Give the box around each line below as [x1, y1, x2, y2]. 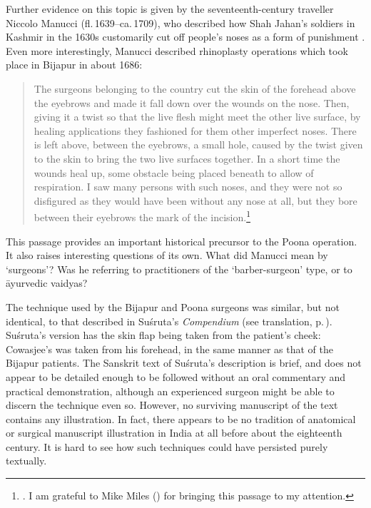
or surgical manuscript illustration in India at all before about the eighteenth [6, 425, 342, 440]
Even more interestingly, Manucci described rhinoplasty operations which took [6, 43, 348, 58]
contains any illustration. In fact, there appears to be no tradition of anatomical [6, 411, 356, 426]
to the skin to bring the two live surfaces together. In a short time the [34, 151, 340, 166]
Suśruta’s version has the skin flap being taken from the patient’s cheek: [6, 327, 321, 342]
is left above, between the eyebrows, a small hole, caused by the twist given [34, 137, 363, 152]
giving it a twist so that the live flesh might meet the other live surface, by [34, 109, 361, 124]
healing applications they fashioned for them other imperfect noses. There [34, 123, 357, 138]
